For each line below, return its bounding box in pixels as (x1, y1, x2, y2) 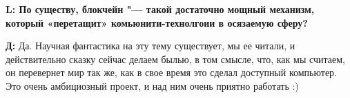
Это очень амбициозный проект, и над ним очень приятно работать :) (6, 78, 299, 93)
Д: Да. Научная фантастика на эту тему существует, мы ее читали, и (6, 38, 295, 53)
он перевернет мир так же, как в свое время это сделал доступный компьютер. (6, 65, 337, 79)
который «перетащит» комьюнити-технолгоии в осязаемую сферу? (6, 15, 308, 29)
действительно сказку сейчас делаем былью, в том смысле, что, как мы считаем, (6, 51, 345, 66)
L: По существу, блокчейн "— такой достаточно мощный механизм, (6, 2, 315, 16)
